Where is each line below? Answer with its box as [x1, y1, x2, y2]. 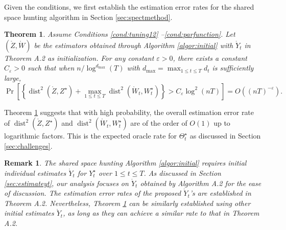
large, [4, 72, 21, 83]
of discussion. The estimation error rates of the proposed [4, 188, 181, 198]
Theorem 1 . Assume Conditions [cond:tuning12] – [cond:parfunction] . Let [4, 29, 235, 39]
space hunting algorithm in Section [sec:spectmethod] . [4, 11, 173, 22]
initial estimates [4, 208, 54, 218]
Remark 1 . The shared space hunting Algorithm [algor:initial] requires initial [4, 157, 247, 168]
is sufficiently [212, 62, 254, 73]
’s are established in [189, 188, 251, 198]
